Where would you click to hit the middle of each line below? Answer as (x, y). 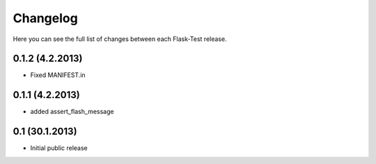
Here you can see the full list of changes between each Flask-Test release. (120, 39)
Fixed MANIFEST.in (58, 75)
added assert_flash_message (72, 112)
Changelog (45, 18)
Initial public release (59, 148)
